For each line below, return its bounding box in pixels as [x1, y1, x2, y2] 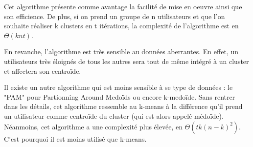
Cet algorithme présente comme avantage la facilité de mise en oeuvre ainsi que [4, 1, 242, 11]
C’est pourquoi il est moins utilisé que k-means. [4, 133, 147, 144]
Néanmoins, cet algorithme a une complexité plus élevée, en [4, 121, 183, 131]
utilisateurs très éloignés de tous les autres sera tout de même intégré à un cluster [4, 56, 249, 66]
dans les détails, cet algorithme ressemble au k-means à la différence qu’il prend [4, 101, 243, 111]
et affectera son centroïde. [4, 65, 81, 76]
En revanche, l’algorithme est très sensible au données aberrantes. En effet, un [4, 46, 238, 57]
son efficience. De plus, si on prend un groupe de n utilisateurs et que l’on [4, 11, 225, 21]
